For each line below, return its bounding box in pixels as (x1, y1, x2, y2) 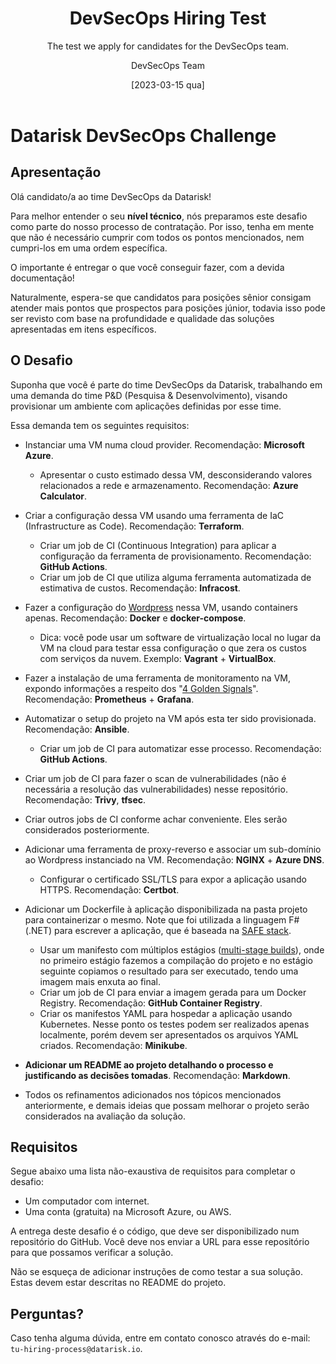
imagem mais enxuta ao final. (39, 975, 162, 987)
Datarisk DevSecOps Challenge (10, 124, 277, 147)
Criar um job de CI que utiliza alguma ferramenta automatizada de (39, 571, 312, 583)
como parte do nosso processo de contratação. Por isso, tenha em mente (10, 220, 315, 232)
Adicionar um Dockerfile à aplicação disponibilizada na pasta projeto (24, 903, 308, 915)
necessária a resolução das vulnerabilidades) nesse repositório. (24, 783, 288, 795)
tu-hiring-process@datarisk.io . (10, 1343, 143, 1355)
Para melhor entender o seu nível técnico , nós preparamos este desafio (10, 210, 308, 222)
